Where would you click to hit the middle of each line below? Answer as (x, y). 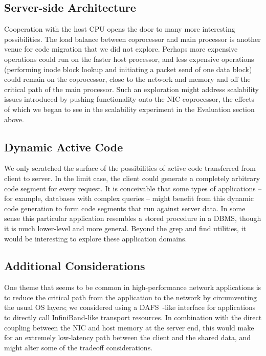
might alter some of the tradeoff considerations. (79, 347)
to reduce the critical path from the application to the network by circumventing (131, 297)
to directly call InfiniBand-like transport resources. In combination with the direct (133, 317)
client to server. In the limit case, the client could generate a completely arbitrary (132, 178)
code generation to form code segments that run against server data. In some (125, 208)
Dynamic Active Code (64, 147)
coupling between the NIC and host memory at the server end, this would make (129, 327)
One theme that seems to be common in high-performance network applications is (133, 287)
